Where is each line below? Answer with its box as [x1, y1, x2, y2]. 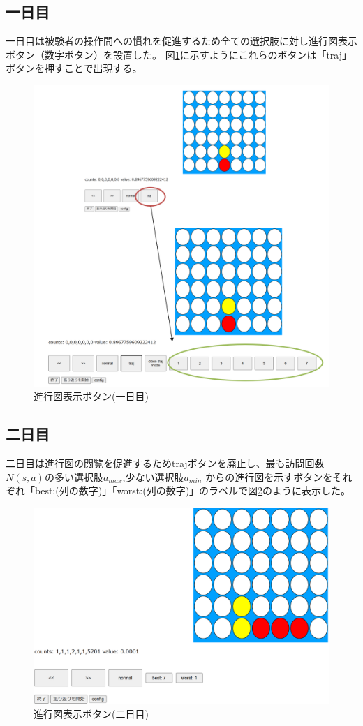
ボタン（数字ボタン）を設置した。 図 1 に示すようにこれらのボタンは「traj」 [6, 47, 353, 61]
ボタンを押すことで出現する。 [6, 61, 142, 75]
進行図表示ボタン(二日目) [34, 706, 149, 720]
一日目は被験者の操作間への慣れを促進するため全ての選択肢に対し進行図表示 [6, 34, 357, 48]
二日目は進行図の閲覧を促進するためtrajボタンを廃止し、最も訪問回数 [6, 455, 325, 470]
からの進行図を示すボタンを [205, 469, 333, 484]
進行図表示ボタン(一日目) [34, 389, 149, 403]
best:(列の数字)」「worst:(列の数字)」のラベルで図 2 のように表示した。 [34, 483, 351, 498]
